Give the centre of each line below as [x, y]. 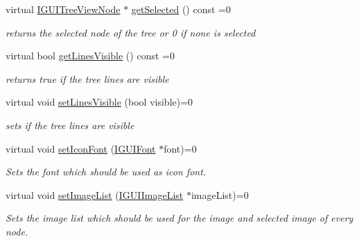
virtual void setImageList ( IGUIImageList [95, 194]
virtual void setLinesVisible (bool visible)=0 [99, 102]
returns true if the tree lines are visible [87, 78]
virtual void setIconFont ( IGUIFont [81, 148]
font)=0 [180, 148]
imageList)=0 [220, 194]
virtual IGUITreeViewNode [63, 9]
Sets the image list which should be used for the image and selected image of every [179, 218]
